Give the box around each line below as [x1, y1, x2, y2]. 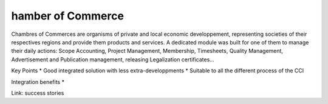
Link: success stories [11, 89, 64, 97]
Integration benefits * [11, 78, 65, 85]
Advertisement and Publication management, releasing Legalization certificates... [11, 55, 215, 63]
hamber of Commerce [11, 9, 125, 23]
